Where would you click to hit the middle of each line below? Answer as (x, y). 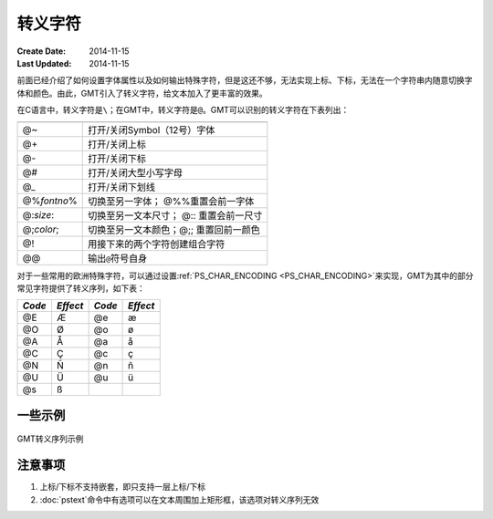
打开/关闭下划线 (121, 187)
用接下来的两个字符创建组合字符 (156, 244)
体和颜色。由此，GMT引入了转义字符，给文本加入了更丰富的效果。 (142, 93)
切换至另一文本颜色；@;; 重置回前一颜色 (173, 230)
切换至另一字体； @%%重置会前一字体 (171, 201)
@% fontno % (50, 201)
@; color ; (41, 229)
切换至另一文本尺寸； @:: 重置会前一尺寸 (175, 215)
